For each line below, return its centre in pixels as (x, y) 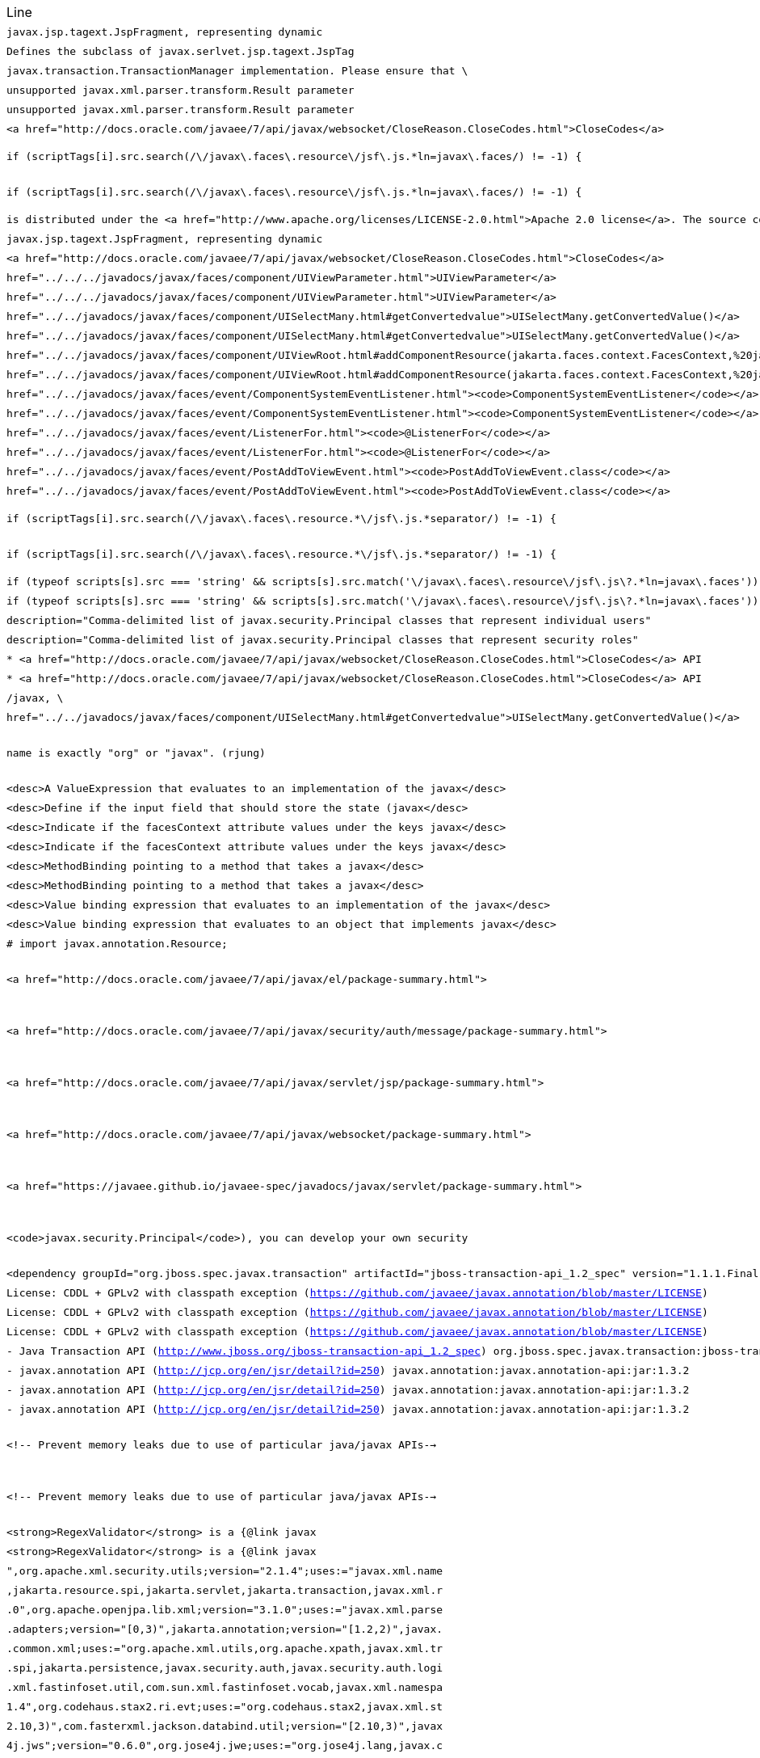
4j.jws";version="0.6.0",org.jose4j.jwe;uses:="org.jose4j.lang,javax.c (225, 1745)
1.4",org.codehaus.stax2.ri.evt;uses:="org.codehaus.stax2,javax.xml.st (225, 1706)
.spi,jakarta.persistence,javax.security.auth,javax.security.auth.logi (225, 1667)
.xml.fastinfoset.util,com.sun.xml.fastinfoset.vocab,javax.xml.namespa (225, 1687)
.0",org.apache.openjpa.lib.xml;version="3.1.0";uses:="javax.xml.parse (225, 1609)
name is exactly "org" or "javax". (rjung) (136, 753)
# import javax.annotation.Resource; (117, 943)
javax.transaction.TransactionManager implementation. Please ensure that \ (237, 70)
